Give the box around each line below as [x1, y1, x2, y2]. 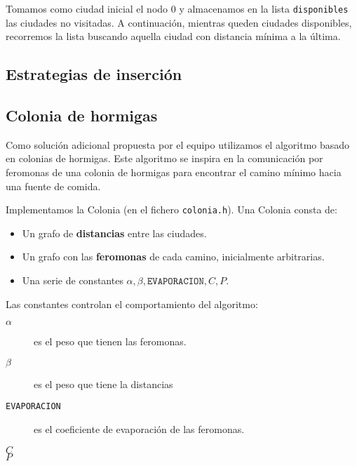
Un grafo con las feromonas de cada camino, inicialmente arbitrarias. [22, 249, 325, 264]
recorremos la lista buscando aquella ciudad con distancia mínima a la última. [6, 29, 341, 44]
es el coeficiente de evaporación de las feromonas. [34, 422, 245, 437]
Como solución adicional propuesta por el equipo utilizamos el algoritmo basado [6, 137, 350, 152]
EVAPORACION [6, 401, 61, 412]
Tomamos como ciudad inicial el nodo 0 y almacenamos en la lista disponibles [6, 1, 349, 15]
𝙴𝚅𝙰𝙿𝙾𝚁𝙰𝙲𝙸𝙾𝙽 [147, 277, 204, 287]
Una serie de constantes [22, 273, 123, 288]
